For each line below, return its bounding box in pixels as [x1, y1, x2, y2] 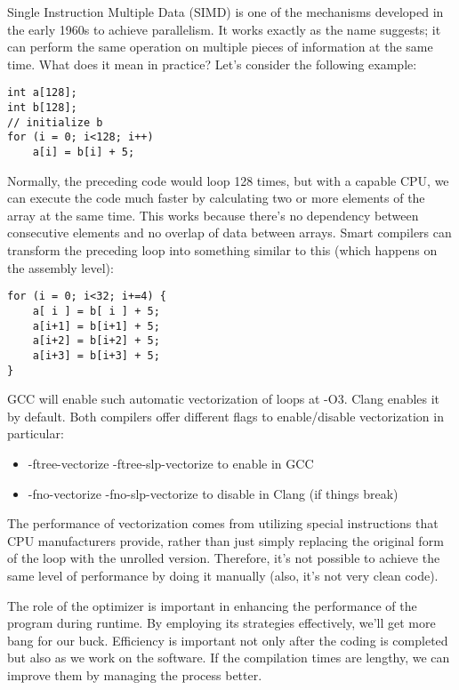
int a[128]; [7, 86, 77, 100]
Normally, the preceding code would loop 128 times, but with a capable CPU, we [7, 171, 449, 189]
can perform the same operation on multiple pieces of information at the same [7, 37, 433, 56]
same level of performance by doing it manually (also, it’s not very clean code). [7, 566, 439, 584]
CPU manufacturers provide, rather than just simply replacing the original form [7, 531, 444, 550]
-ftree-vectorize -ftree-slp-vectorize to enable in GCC [28, 453, 314, 472]
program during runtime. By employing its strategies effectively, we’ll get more [7, 614, 436, 632]
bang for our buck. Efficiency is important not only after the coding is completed [7, 630, 448, 649]
